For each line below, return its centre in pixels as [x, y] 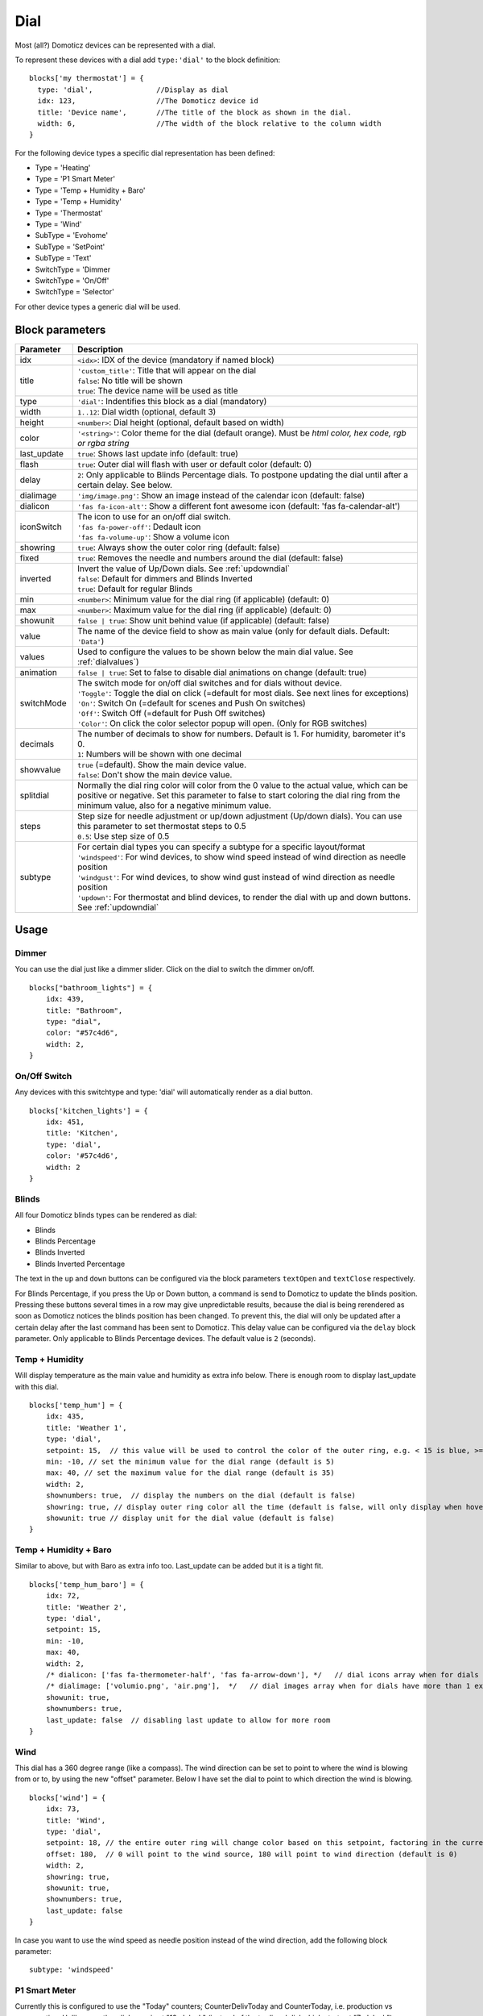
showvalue [40, 769]
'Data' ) [91, 641]
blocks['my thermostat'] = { [87, 78]
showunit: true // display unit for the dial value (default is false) [190, 1518]
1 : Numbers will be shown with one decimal [159, 754]
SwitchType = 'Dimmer [73, 269]
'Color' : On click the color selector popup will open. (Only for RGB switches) [222, 723]
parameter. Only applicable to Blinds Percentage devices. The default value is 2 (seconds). [165, 1339]
